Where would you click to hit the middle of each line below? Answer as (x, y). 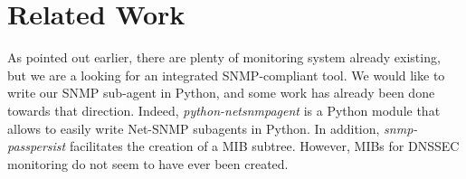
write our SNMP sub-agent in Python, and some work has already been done (221, 93)
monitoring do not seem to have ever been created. (148, 163)
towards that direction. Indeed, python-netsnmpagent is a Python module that (224, 110)
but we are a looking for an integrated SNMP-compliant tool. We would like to (226, 75)
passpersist (37, 146)
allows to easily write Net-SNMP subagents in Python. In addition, (194, 128)
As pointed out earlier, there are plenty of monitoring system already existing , (224, 57)
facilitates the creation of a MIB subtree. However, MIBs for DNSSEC (264, 146)
